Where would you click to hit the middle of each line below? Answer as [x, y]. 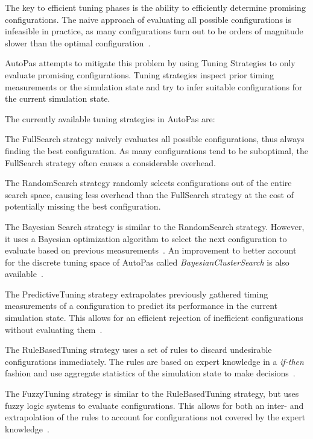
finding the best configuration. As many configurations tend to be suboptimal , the [156, 150]
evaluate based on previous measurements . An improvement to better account [151, 250]
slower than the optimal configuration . [78, 42]
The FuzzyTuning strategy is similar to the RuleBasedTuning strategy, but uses [152, 394]
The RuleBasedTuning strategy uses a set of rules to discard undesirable [138, 350]
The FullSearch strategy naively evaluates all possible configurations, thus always [155, 139]
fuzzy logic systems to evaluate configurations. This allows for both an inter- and [154, 405]
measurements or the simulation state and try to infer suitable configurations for [154, 86]
